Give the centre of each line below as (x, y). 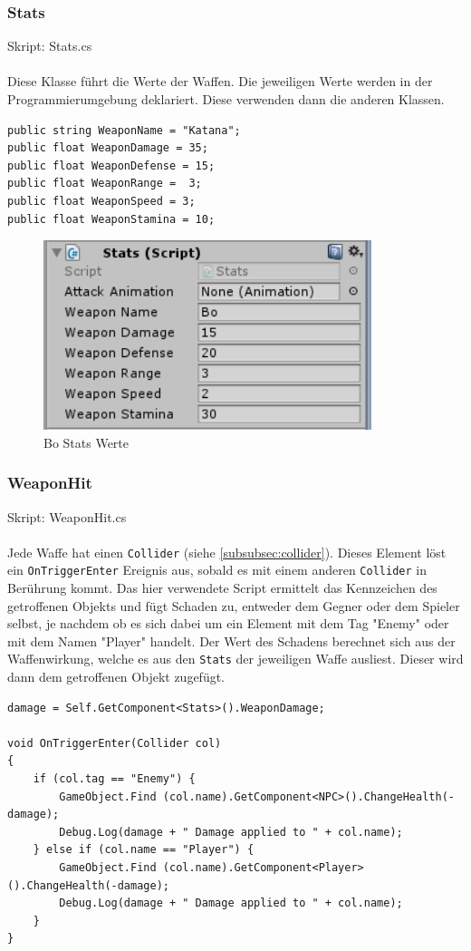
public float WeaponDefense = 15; (111, 165)
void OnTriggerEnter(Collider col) (115, 743)
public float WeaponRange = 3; (105, 184)
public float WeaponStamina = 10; (111, 219)
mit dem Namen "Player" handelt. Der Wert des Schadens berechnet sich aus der (231, 640)
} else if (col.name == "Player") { (144, 850)
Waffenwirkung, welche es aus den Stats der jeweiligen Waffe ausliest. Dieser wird (235, 659)
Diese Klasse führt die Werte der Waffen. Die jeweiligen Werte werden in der (220, 81)
